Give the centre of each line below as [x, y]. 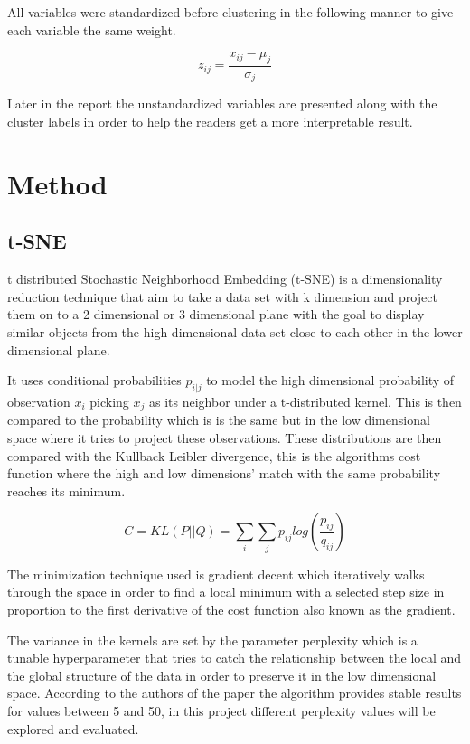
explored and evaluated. [73, 728]
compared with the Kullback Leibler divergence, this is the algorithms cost [214, 455]
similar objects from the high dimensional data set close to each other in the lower [235, 332]
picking [109, 401]
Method [57, 183]
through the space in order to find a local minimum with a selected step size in [226, 592]
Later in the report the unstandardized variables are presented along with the [222, 104]
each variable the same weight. [92, 29]
